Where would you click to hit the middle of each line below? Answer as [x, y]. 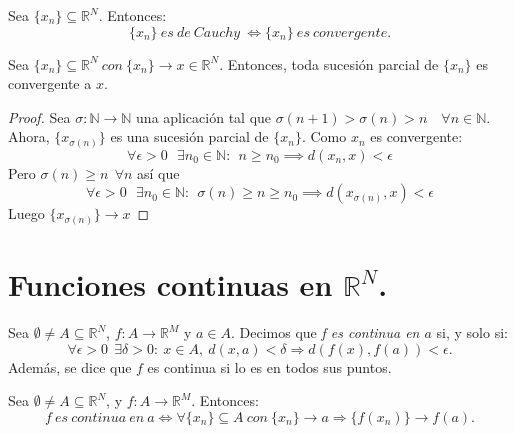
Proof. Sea [39, 116]
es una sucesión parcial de [189, 136]
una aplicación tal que [204, 116]
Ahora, [29, 136]
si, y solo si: [472, 332]
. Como [324, 136]
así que [158, 172]
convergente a [50, 83]
